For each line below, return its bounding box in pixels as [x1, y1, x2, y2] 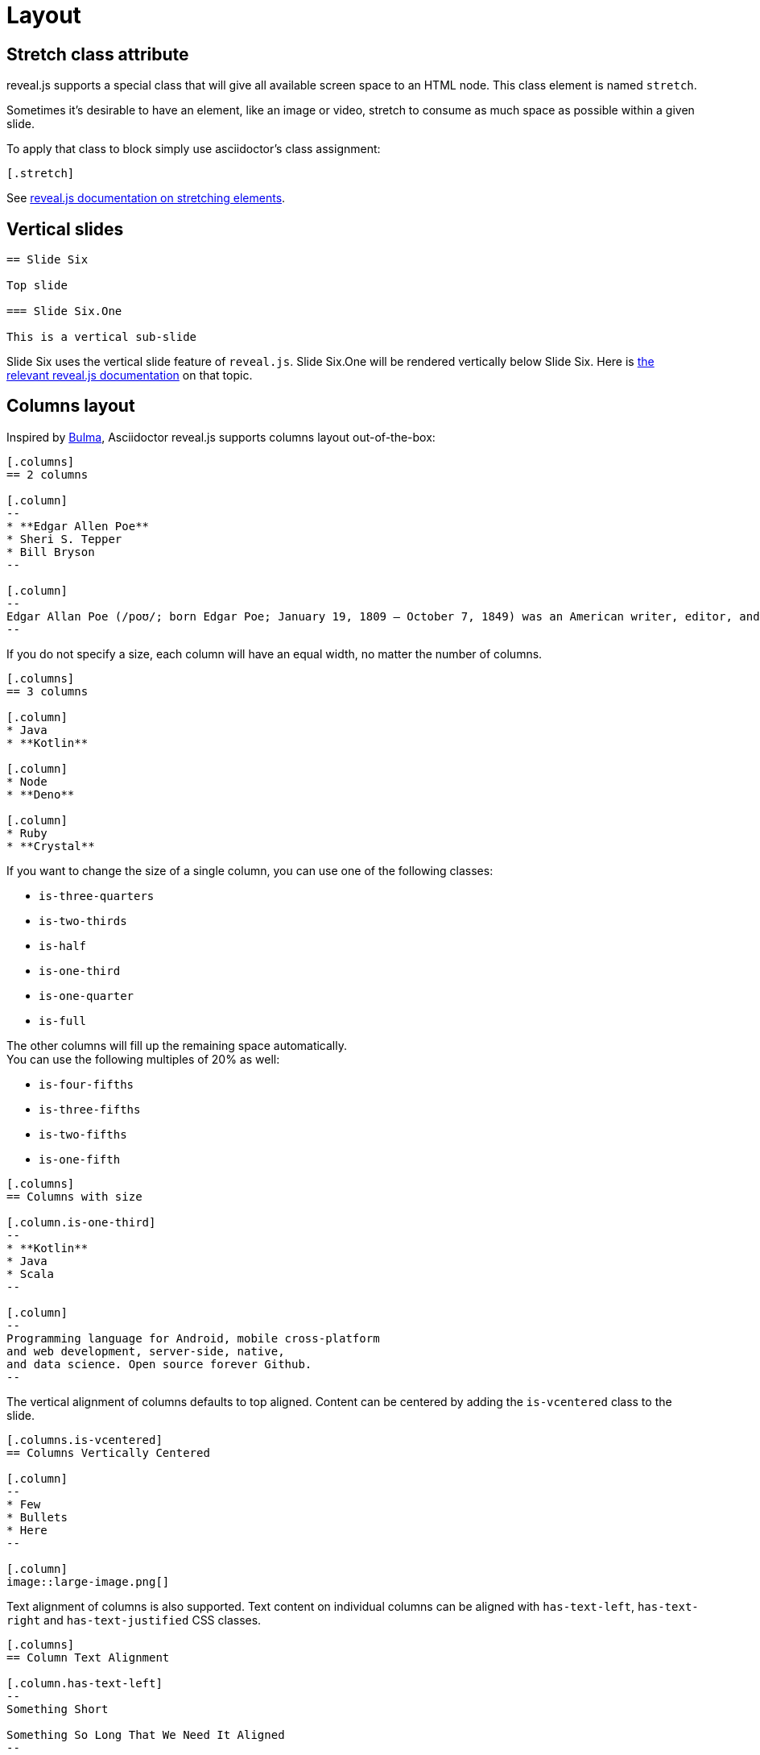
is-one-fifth [39, 1152, 121, 1166]
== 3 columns [6, 684, 89, 698]
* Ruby [6, 826, 47, 840]
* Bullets [6, 1510, 68, 1524]
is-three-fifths [39, 1102, 141, 1116]
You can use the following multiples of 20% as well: [6, 1052, 280, 1066]
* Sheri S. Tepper [6, 532, 122, 546]
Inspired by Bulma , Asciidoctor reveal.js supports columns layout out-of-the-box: [6, 429, 436, 444]
